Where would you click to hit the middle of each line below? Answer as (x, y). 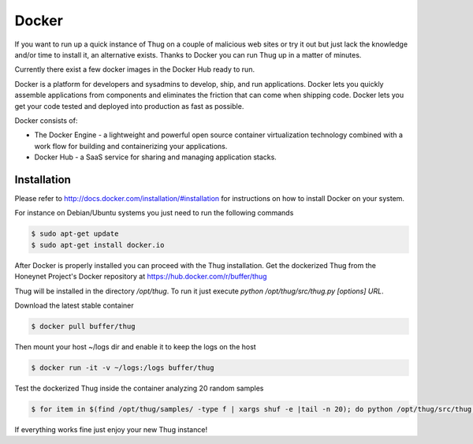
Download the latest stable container (74, 305)
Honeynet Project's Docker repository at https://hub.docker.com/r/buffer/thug (141, 277)
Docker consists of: (46, 120)
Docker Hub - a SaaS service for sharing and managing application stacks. (156, 157)
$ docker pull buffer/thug (83, 326)
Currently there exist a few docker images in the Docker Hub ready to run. (135, 69)
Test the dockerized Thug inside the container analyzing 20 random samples (139, 388)
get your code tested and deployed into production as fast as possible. (129, 106)
